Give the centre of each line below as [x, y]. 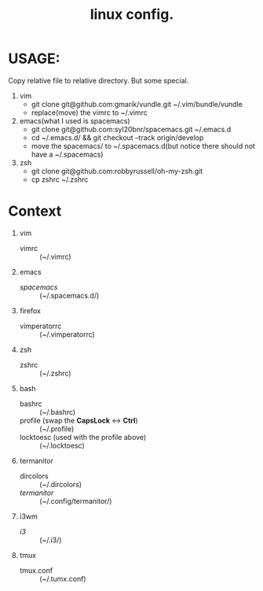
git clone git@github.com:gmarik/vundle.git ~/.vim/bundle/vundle [137, 104]
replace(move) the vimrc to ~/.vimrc [89, 113]
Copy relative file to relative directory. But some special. [99, 80]
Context [35, 211]
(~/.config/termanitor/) [75, 501]
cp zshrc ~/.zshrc [60, 179]
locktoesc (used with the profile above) [83, 437]
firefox [30, 310]
